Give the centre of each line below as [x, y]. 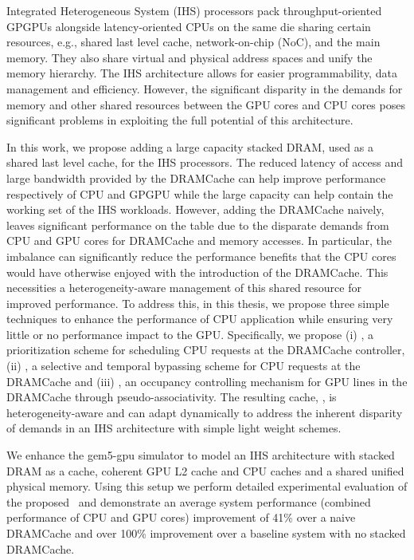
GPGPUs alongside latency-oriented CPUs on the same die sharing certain [189, 26]
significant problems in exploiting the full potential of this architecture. [180, 120]
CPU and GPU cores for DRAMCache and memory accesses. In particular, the [199, 241]
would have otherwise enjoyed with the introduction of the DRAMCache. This [197, 272]
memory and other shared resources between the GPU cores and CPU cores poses [206, 104]
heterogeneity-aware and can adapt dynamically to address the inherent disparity [205, 412]
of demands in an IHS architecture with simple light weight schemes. [174, 428]
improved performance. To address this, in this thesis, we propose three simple [198, 303]
